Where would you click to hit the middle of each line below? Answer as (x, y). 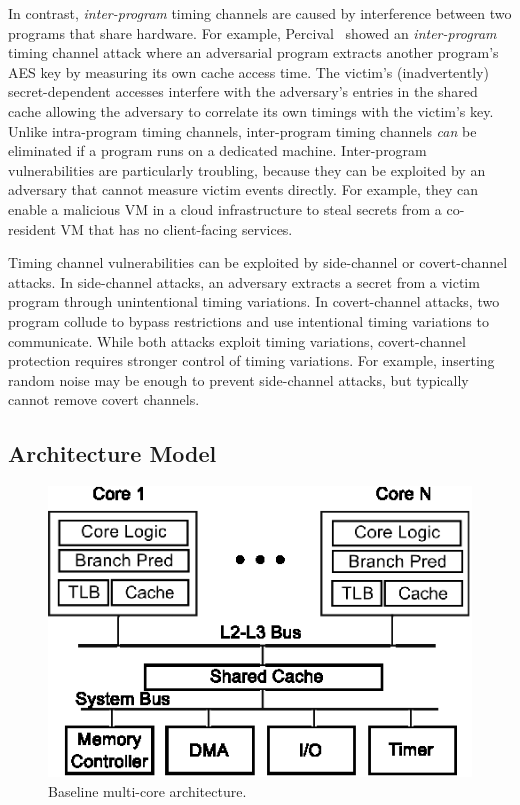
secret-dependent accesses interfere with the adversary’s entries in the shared (243, 91)
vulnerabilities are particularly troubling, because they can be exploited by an (247, 169)
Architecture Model (112, 453)
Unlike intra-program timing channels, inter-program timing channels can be (242, 130)
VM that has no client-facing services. (176, 228)
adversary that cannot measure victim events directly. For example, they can (243, 189)
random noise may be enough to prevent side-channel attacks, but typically (238, 379)
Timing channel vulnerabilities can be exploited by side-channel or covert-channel (258, 262)
